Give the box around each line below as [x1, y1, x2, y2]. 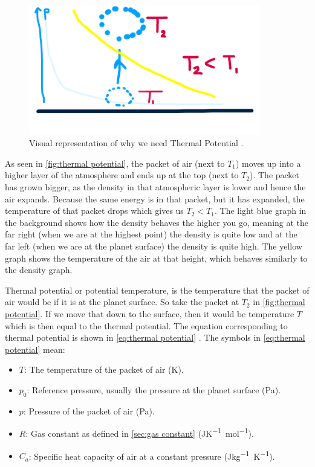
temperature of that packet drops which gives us [5, 204, 184, 217]
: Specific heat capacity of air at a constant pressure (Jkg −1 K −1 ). [28, 448, 275, 462]
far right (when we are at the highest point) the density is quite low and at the [5, 228, 297, 240]
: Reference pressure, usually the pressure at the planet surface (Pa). [27, 383, 281, 396]
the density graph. [5, 263, 73, 276]
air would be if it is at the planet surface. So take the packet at [5, 295, 239, 308]
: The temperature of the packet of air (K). [24, 363, 184, 376]
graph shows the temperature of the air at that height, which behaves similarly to [5, 251, 308, 264]
